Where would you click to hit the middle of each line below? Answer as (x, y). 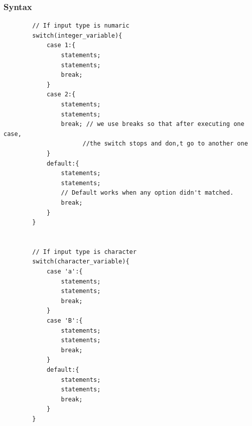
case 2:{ (61, 95)
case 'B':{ (65, 321)
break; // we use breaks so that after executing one (153, 124)
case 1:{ (61, 45)
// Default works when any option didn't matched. (147, 193)
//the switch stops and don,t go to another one (165, 144)
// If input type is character (84, 252)
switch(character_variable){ (81, 262)
